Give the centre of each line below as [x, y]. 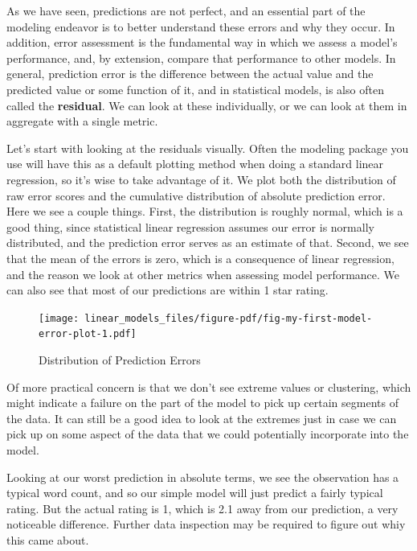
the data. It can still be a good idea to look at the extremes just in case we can [202, 418]
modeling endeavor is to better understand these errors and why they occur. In [201, 26]
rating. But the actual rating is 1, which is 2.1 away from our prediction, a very [202, 508]
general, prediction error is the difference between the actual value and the [190, 74]
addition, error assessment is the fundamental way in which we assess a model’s [202, 42]
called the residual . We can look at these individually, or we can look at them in [207, 105]
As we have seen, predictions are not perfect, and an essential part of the [186, 10]
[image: [59, 318]
